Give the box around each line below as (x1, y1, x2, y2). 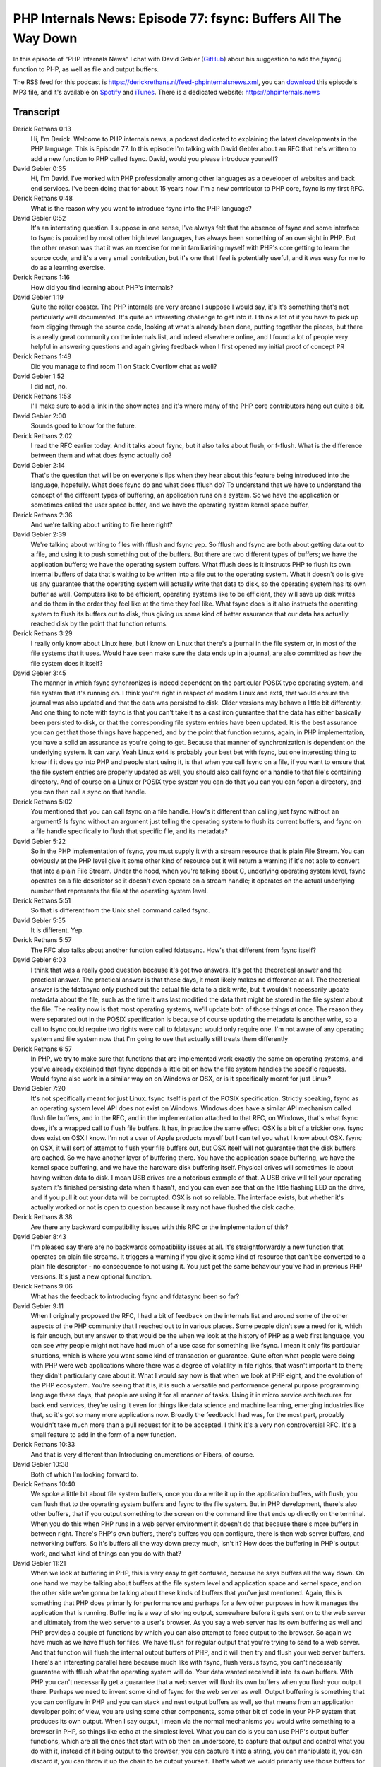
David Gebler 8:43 (13, 1233, 66, 1241)
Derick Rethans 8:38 (13, 1213, 73, 1221)
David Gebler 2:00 (13, 411, 66, 420)
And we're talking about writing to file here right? (30, 520, 173, 529)
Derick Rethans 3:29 (13, 629, 73, 638)
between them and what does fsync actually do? (30, 451, 172, 459)
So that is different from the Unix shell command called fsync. (30, 906, 211, 915)
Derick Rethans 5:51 (13, 896, 71, 905)
